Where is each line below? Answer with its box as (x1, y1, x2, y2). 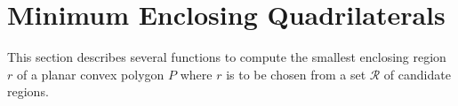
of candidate (383, 64, 451, 83)
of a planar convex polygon (16, 64, 165, 83)
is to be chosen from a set (226, 64, 366, 83)
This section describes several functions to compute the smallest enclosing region (7, 48, 446, 66)
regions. (7, 82, 49, 101)
